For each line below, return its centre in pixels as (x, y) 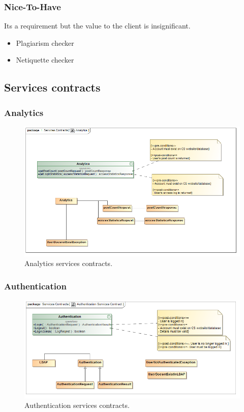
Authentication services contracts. (77, 405)
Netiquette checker (45, 60)
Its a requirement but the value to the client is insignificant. (97, 26)
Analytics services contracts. (69, 263)
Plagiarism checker (45, 42)
